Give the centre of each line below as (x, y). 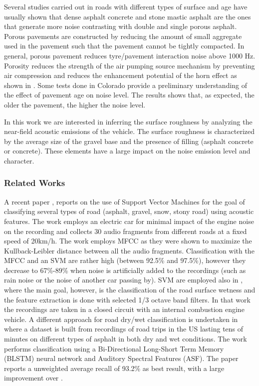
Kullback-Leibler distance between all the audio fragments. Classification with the (129, 250)
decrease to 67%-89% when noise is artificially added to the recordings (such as (125, 270)
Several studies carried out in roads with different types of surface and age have (126, 6)
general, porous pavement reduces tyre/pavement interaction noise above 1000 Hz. (130, 55)
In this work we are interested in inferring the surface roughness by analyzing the (128, 121)
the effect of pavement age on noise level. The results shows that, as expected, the (129, 95)
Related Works (35, 183)
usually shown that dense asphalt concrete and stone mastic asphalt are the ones (128, 16)
